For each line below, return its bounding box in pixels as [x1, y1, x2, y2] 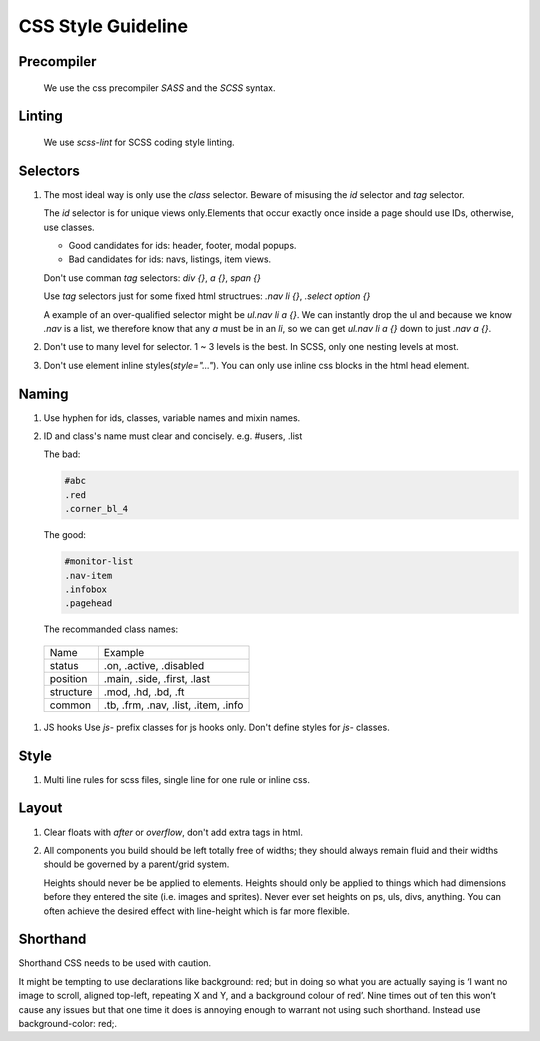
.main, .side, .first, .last [103, 671, 210, 685]
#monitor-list [64, 556, 134, 567]
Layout [18, 800, 63, 817]
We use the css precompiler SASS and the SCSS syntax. [43, 81, 276, 94]
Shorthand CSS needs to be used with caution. [18, 957, 212, 969]
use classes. [43, 221, 95, 233]
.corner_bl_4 [64, 503, 129, 515]
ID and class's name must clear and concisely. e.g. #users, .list [43, 430, 303, 442]
